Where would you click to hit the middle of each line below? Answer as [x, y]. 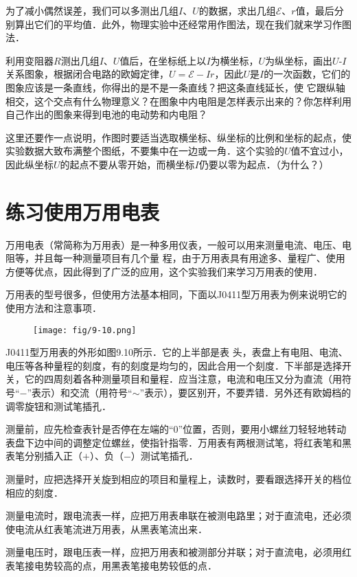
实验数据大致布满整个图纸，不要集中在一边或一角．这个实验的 [145, 151]
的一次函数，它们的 [307, 74]
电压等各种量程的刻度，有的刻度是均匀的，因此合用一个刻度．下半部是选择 [174, 365]
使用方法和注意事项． [54, 308]
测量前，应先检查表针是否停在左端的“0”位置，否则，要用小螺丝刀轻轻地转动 [176, 429]
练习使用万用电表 [83, 211]
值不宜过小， [320, 151]
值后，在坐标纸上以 [163, 60]
